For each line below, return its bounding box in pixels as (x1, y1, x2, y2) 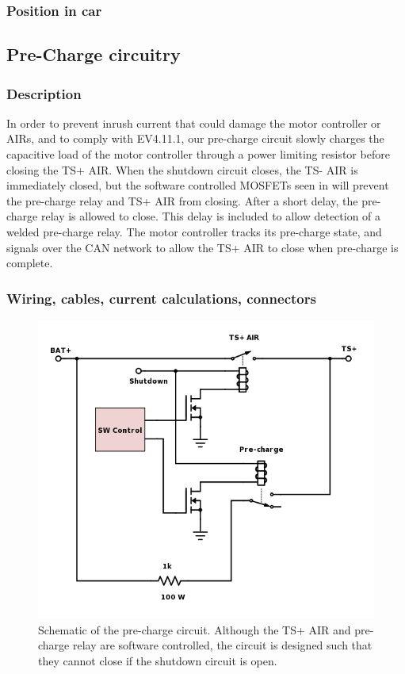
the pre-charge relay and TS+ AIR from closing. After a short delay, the (6, 192, 358, 209)
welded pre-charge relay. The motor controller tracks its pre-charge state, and (6, 224, 382, 239)
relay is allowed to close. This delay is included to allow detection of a (40, 208, 381, 224)
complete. (6, 255, 53, 271)
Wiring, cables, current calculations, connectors (6, 288, 316, 308)
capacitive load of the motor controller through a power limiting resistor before (6, 146, 390, 163)
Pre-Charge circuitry (6, 42, 181, 67)
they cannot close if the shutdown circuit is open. (38, 652, 277, 668)
